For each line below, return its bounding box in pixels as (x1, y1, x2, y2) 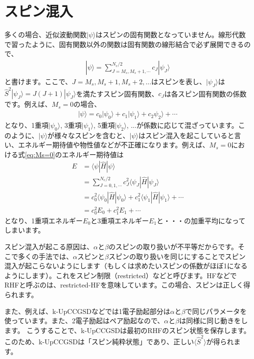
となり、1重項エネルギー (4, 215, 83, 225)
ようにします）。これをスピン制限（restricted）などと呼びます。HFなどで (4, 270, 237, 280)
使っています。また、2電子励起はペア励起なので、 (4, 315, 164, 326)
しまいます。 (4, 225, 45, 235)
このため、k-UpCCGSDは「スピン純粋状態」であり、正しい (4, 336, 194, 347)
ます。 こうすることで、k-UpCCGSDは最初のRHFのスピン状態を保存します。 (4, 325, 251, 335)
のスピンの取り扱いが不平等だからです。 (108, 241, 238, 251)
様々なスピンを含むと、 (54, 130, 130, 140)
